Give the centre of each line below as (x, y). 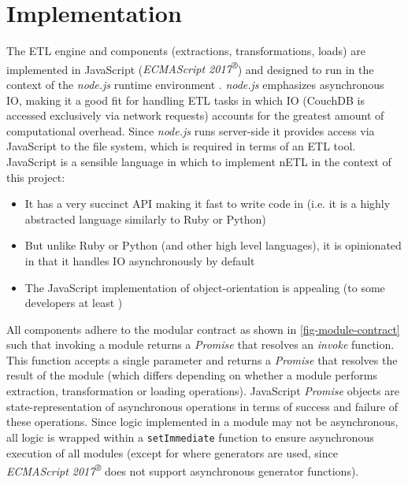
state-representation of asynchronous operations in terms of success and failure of (202, 406)
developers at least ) (74, 303)
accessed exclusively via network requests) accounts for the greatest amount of (195, 115)
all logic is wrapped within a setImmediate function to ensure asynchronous (190, 437)
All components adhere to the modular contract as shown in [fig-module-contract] (203, 329)
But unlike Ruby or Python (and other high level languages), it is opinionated (213, 245)
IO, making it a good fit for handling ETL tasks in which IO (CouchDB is (185, 100)
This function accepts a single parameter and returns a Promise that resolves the (202, 359)
